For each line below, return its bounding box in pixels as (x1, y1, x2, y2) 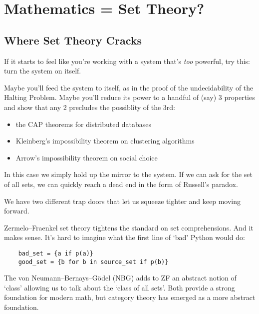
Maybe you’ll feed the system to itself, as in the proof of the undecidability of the (4, 82, 254, 92)
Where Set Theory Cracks (4, 32, 142, 47)
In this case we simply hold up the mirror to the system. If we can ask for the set (4, 169, 253, 179)
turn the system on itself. (4, 65, 81, 76)
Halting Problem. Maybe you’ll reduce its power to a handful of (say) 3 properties (4, 92, 255, 102)
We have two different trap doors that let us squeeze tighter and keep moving (4, 195, 241, 206)
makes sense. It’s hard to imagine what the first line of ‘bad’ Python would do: (4, 232, 245, 242)
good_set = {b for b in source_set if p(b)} (18, 258, 169, 265)
